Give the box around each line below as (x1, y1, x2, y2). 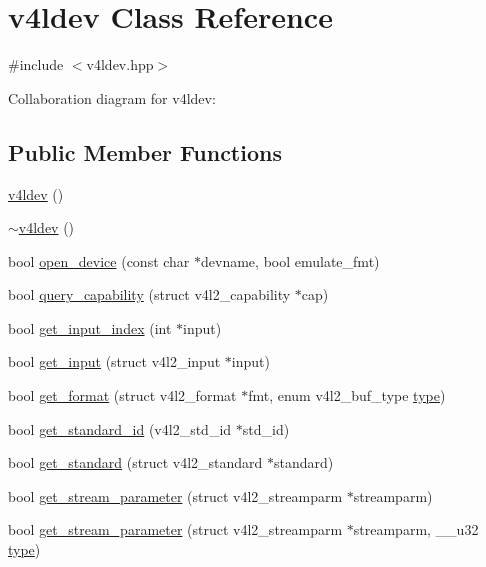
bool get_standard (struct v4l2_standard (8, 452, 263, 473)
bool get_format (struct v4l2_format (8, 385, 237, 406)
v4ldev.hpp (86, 54, 154, 75)
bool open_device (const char (8, 250, 190, 271)
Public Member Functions (8, 136, 282, 167)
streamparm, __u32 (353, 519, 479, 540)
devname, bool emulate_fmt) (201, 250, 380, 271)
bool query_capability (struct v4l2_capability (8, 284, 291, 305)
